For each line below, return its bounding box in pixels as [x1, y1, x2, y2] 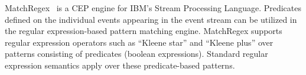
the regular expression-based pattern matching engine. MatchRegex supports [5, 25, 282, 37]
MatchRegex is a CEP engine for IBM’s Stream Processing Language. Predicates [5, 2, 301, 13]
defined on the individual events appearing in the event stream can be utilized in [5, 13, 297, 25]
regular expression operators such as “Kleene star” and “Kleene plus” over [5, 36, 274, 48]
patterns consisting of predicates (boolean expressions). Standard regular [5, 47, 268, 60]
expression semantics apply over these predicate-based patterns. [5, 59, 235, 71]
